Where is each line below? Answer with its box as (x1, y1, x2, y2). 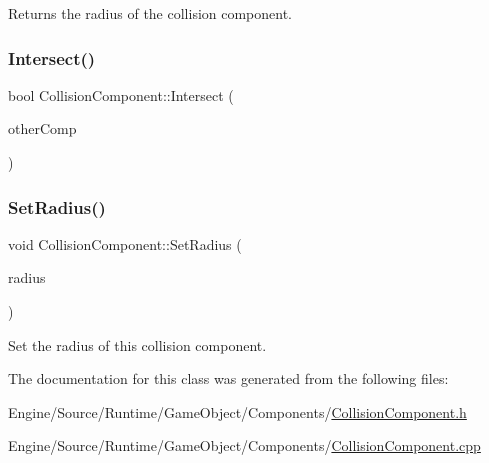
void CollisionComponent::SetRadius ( (8, 233, 242, 254)
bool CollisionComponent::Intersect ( (8, 84, 234, 105)
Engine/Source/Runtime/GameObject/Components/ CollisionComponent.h (8, 401, 467, 422)
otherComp (8, 118, 77, 139)
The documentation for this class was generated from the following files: (8, 368, 449, 389)
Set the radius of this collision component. (8, 334, 267, 355)
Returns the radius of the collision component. (8, 3, 293, 23)
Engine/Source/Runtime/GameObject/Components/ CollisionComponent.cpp (8, 435, 481, 456)
